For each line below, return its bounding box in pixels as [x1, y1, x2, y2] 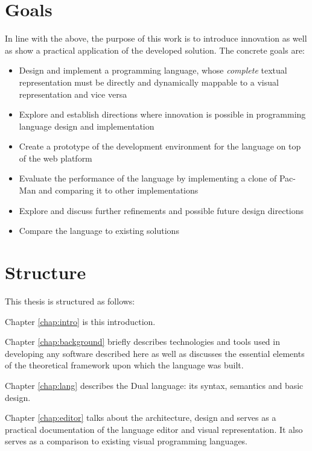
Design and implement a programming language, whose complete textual [19, 64, 287, 77]
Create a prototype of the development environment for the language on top [19, 140, 301, 153]
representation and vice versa [19, 87, 127, 100]
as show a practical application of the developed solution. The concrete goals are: [5, 43, 305, 56]
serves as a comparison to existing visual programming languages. [5, 435, 248, 447]
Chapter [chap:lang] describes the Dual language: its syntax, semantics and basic [5, 379, 304, 391]
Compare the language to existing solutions [19, 224, 179, 237]
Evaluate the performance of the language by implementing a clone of [19, 172, 277, 184]
